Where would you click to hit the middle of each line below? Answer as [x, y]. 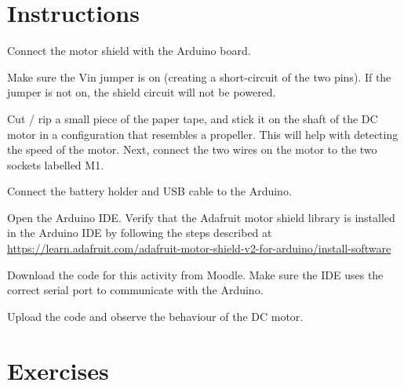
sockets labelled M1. [56, 164]
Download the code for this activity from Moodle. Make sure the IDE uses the [195, 274]
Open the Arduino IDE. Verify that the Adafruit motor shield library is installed [201, 217]
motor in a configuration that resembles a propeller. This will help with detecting [203, 134]
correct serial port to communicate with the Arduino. [135, 290]
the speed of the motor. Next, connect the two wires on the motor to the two [192, 149]
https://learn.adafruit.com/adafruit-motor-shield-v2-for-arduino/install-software [199, 248]
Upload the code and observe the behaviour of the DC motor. [155, 316]
